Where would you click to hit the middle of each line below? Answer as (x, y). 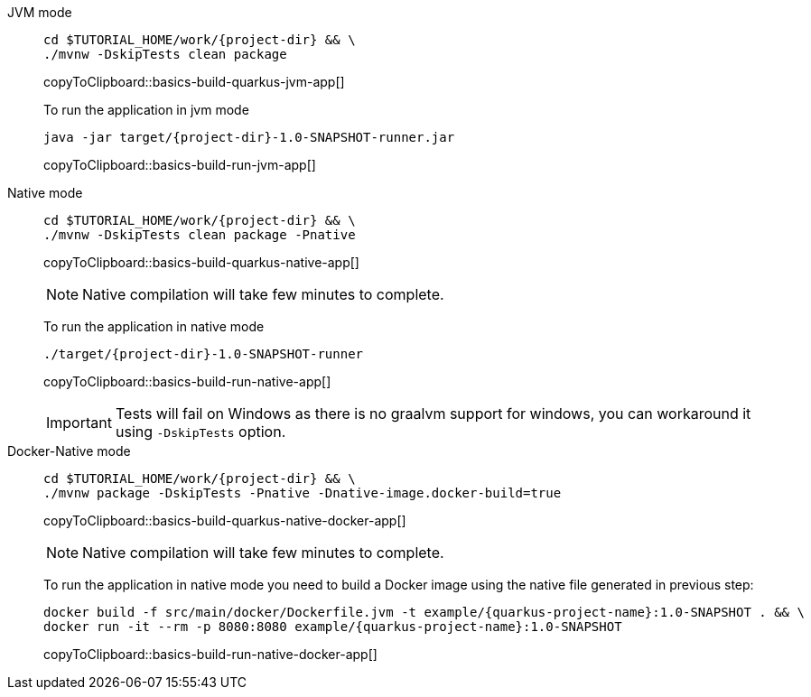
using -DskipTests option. (200, 432)
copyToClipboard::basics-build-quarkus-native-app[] (201, 262)
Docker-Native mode (69, 451)
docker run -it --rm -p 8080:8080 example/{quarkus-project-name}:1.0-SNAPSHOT (333, 627)
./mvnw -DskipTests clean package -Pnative (200, 235)
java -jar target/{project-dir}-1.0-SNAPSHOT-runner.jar (249, 137)
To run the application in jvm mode (146, 110)
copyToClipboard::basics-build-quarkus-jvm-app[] (194, 82)
